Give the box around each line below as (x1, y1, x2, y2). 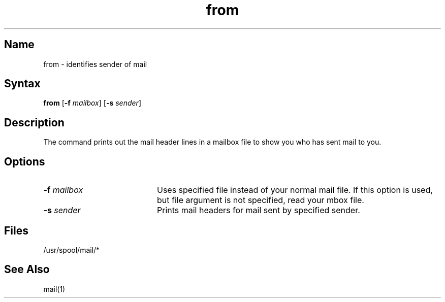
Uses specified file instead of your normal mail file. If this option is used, (156, 185, 433, 195)
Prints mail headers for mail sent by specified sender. (156, 205, 360, 216)
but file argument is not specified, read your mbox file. (156, 195, 364, 206)
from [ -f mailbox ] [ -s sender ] (43, 98, 141, 108)
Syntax (4, 77, 41, 90)
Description (4, 116, 65, 129)
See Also (4, 263, 50, 276)
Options (4, 155, 45, 168)
